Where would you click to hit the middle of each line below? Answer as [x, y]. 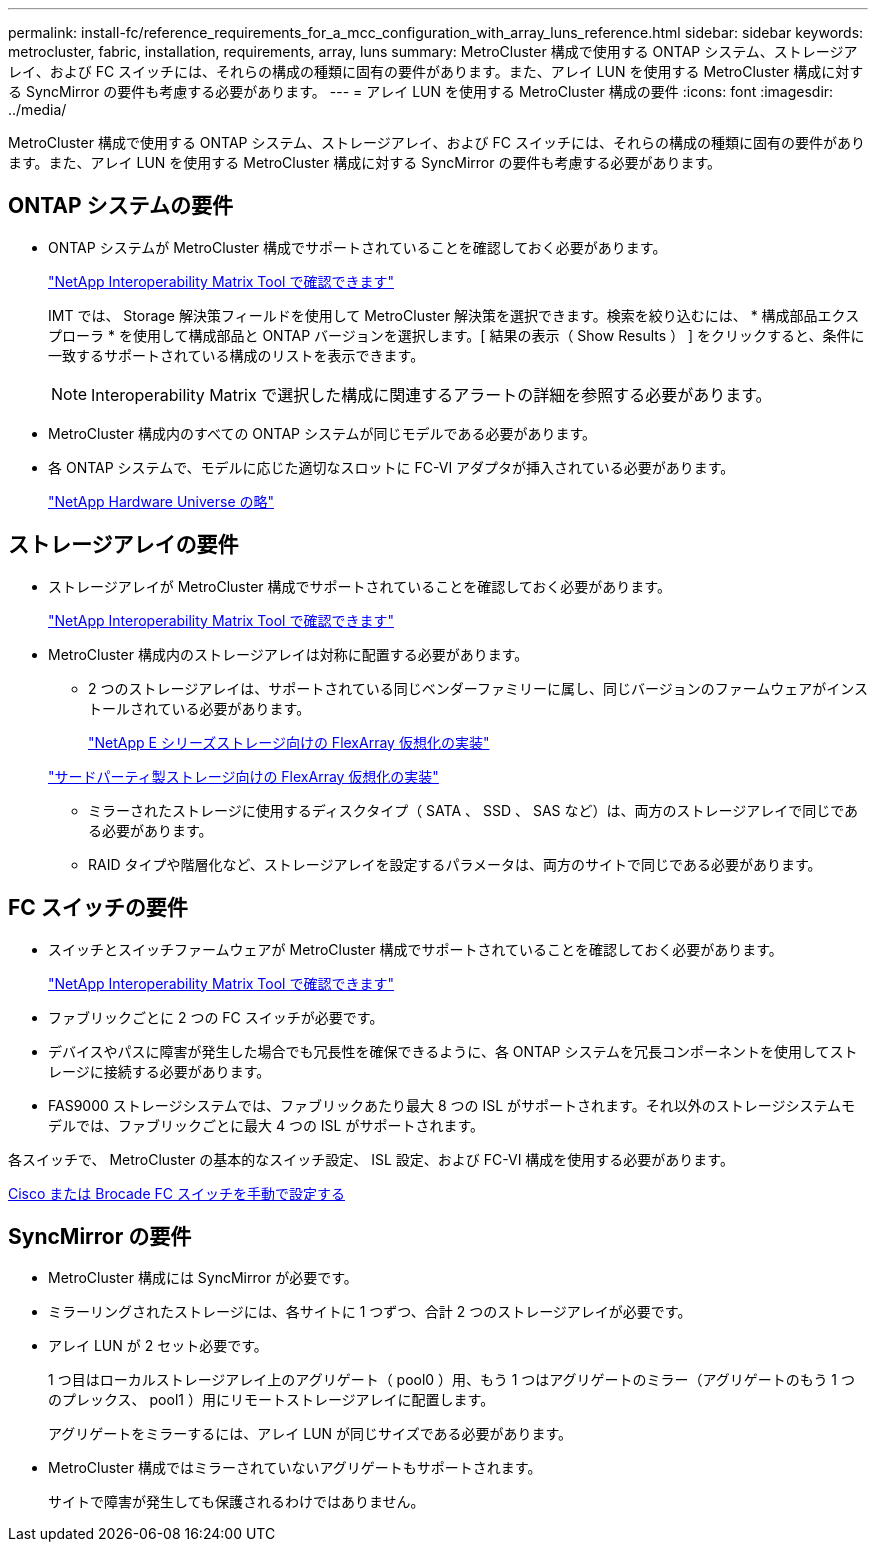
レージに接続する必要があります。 [159, 1071]
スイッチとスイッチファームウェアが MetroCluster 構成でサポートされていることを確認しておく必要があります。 [415, 949]
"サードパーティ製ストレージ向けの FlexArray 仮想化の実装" [243, 776]
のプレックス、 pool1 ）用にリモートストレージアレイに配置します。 [271, 1400]
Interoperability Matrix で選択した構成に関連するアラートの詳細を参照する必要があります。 [431, 394]
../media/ [37, 109]
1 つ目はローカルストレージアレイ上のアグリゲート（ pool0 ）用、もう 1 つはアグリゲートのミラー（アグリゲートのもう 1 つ [452, 1380]
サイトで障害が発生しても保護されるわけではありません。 [236, 1502]
